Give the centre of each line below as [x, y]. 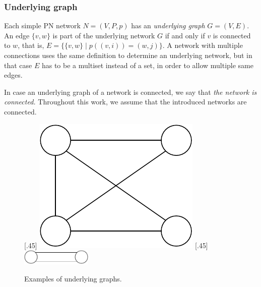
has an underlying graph [168, 25]
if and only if [185, 35]
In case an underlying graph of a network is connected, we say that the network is [130, 92]
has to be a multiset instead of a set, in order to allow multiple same [147, 65]
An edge [17, 35]
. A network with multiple [203, 45]
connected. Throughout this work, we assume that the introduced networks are [125, 102]
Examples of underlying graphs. [73, 278]
